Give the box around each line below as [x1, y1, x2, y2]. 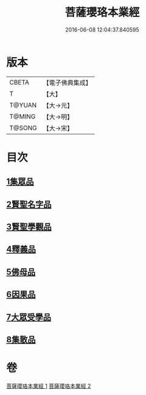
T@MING [9, 112, 36, 120]
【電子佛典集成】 [43, 78, 92, 87]
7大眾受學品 [6, 312, 52, 322]
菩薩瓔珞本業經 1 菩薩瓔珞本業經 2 [6, 382, 91, 390]
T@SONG [9, 123, 38, 132]
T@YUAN [9, 101, 37, 109]
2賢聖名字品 [6, 199, 52, 210]
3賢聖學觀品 [6, 222, 52, 232]
